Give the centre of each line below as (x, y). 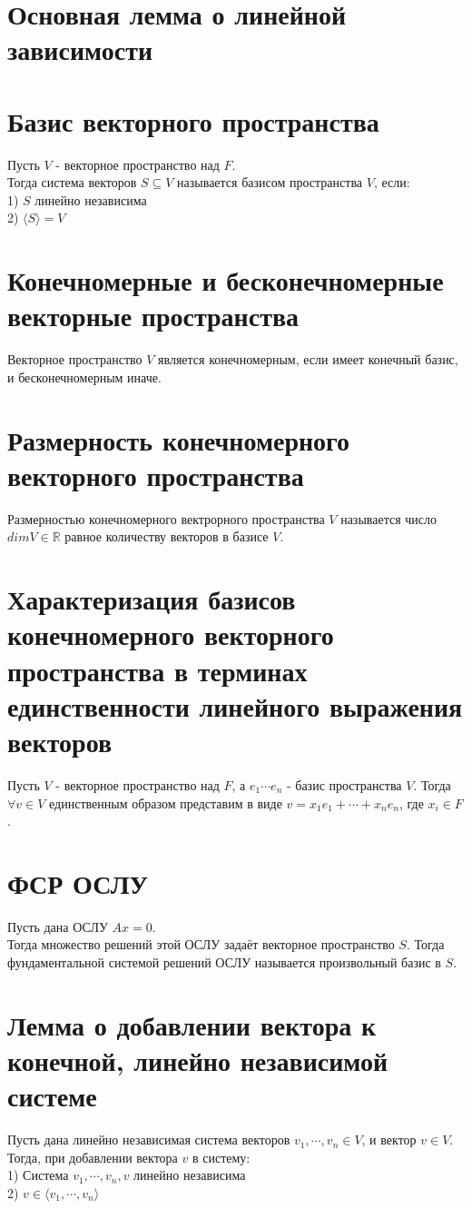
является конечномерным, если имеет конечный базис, (308, 359)
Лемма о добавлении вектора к (192, 1024)
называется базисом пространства (270, 182)
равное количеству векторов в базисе (167, 536)
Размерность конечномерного (179, 439)
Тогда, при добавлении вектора (93, 1157)
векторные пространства (153, 316)
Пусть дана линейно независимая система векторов (149, 1140)
